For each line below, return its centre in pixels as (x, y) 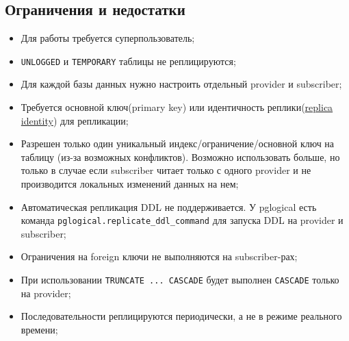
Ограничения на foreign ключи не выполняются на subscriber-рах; (159, 256)
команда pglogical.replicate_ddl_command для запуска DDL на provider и (182, 220)
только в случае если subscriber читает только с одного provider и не (166, 170)
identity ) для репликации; (75, 120)
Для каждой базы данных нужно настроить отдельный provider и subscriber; (181, 84)
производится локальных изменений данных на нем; (130, 184)
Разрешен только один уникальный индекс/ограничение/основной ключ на (178, 143)
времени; (39, 329)
